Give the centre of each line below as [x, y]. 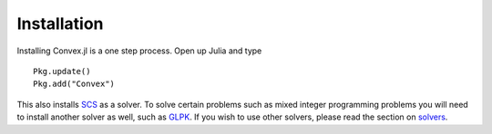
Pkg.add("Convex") [74, 84]
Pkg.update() [62, 71]
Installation [60, 24]
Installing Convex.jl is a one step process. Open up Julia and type [139, 51]
